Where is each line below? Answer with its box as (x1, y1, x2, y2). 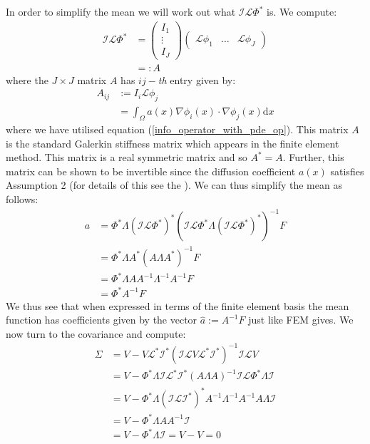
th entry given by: (158, 72, 236, 87)
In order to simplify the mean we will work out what (6, 4, 236, 19)
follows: (6, 191, 38, 206)
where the (6, 72, 48, 87)
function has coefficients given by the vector (6, 312, 197, 327)
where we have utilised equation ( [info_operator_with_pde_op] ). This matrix (6, 121, 349, 136)
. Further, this (282, 150, 344, 165)
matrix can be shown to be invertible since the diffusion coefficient (6, 163, 296, 178)
